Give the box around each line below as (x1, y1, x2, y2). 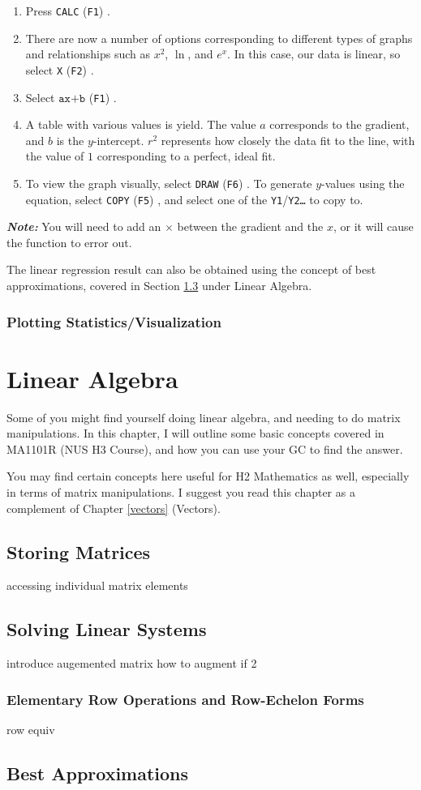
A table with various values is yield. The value (25, 116, 256, 133)
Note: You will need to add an (6, 218, 161, 235)
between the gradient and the (177, 218, 324, 235)
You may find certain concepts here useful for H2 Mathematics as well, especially (6, 468, 410, 485)
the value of (25, 147, 84, 164)
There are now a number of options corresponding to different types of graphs (25, 29, 413, 46)
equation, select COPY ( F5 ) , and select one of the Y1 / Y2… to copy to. (25, 190, 363, 207)
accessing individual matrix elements (6, 577, 188, 594)
